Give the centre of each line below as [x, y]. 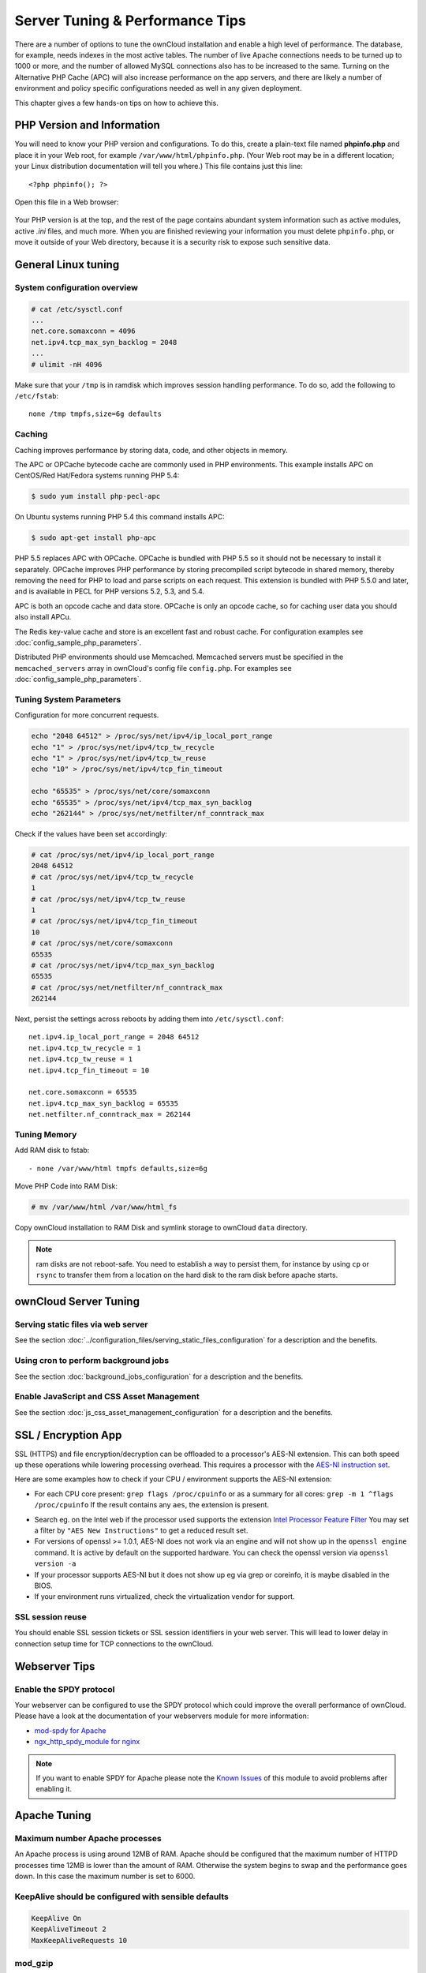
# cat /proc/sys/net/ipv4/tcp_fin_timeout [114, 921]
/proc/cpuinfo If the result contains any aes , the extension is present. [152, 1505]
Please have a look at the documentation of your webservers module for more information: [162, 1716]
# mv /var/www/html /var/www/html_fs [104, 1207]
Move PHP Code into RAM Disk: [66, 1186]
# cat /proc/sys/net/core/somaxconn [102, 943]
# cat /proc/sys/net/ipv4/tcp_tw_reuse [108, 899]
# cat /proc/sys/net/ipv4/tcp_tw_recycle [112, 877]
